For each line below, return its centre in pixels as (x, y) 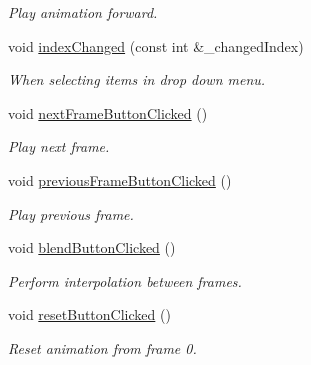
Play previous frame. (71, 213)
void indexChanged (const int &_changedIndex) (156, 45)
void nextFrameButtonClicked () (108, 112)
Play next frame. (59, 146)
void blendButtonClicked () (92, 247)
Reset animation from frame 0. (102, 347)
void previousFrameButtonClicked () (120, 179)
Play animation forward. (83, 12)
